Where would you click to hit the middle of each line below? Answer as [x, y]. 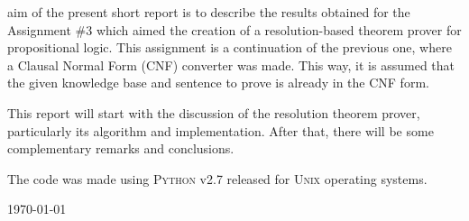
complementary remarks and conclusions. [121, 148]
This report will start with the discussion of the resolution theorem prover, [214, 112]
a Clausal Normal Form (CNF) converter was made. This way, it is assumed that [231, 64]
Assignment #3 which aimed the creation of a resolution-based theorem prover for [234, 29]
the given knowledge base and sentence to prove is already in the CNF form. [218, 83]
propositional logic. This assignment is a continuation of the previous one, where [230, 47]
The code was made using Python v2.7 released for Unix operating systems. [217, 178]
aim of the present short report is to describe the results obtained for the [209, 12]
